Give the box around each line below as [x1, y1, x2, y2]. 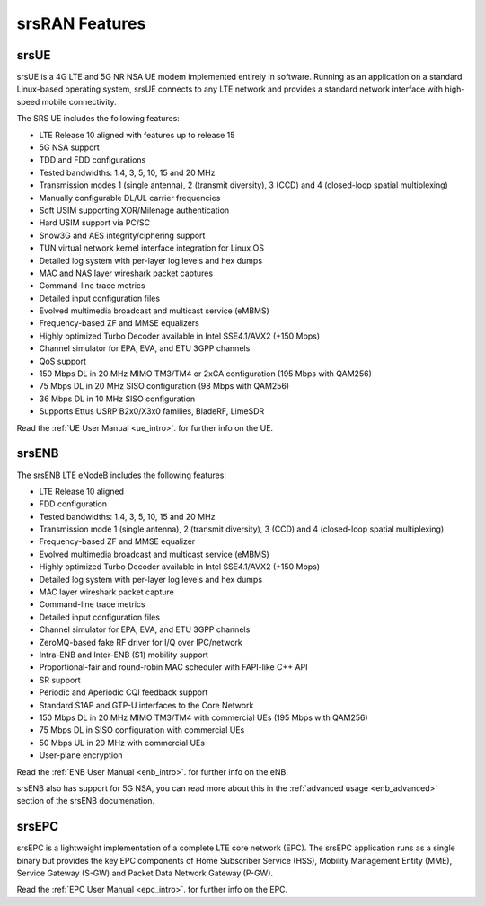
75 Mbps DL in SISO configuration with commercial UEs [39, 725, 245, 735]
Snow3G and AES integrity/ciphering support [39, 230, 206, 241]
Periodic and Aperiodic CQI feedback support [39, 687, 208, 698]
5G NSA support [39, 142, 101, 153]
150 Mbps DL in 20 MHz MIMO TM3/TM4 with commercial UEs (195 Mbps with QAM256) [39, 712, 368, 723]
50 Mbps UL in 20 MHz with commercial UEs [39, 737, 206, 748]
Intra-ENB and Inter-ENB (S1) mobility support [39, 649, 208, 660]
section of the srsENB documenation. [16, 796, 155, 806]
